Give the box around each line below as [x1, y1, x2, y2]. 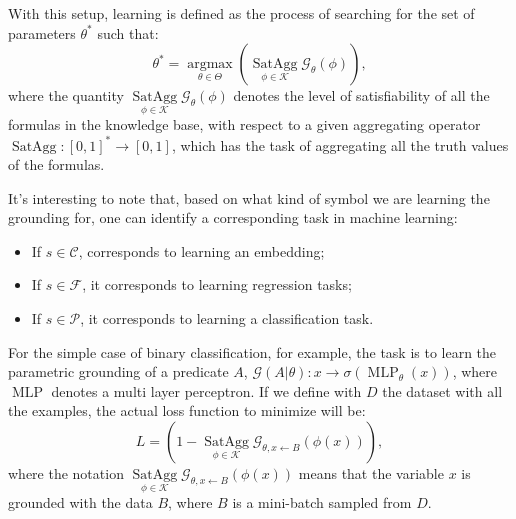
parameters [8, 22, 76, 43]
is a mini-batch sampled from [232, 492, 412, 513]
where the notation [8, 463, 124, 484]
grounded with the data [8, 492, 153, 513]
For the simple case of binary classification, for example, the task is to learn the [8, 341, 497, 362]
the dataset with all [382, 380, 503, 401]
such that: [97, 22, 159, 43]
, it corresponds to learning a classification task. [80, 308, 374, 329]
